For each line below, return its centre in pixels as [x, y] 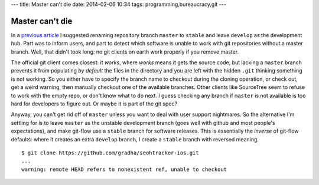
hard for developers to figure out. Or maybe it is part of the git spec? [94, 104]
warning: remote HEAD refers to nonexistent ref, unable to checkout [124, 169]
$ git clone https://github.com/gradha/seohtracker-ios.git [110, 153]
